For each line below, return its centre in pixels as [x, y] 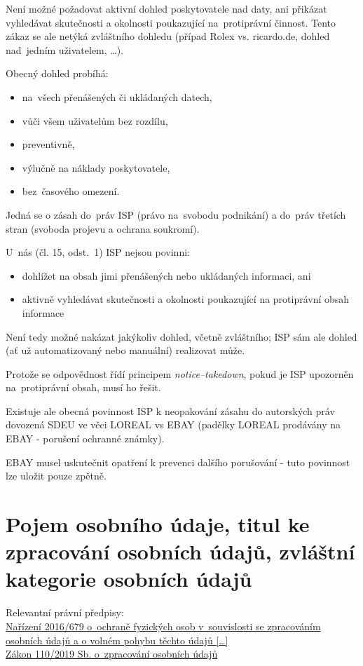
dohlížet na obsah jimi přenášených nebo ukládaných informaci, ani [166, 275]
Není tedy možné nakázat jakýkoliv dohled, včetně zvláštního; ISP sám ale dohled [181, 336]
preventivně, [48, 144]
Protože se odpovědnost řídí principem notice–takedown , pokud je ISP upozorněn [180, 373]
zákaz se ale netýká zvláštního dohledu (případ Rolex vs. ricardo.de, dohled [168, 36]
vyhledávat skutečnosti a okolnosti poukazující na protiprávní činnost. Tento [171, 22]
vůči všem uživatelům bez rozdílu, [95, 120]
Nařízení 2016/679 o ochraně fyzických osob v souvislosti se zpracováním [163, 626]
